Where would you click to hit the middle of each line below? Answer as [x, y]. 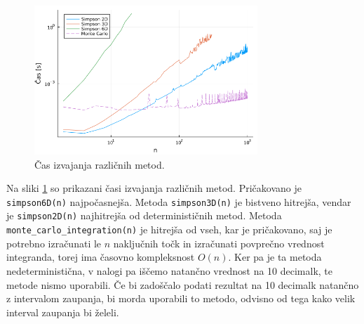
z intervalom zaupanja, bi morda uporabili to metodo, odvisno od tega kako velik [181, 298]
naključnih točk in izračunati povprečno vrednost [219, 243]
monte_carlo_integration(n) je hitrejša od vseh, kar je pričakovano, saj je [169, 229]
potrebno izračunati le [54, 243]
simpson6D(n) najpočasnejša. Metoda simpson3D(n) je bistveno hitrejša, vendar [179, 201]
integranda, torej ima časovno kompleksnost [101, 257]
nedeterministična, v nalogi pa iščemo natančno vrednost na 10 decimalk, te [170, 270]
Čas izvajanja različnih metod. [100, 164]
